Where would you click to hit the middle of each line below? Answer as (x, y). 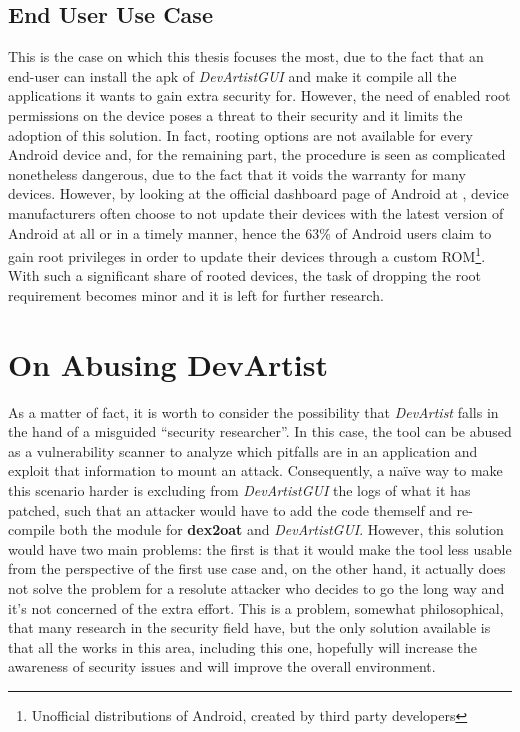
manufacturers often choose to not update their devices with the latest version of (256, 212)
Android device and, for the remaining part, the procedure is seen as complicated (257, 154)
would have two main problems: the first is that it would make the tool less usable (260, 548)
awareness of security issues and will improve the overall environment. (222, 666)
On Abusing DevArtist (168, 363)
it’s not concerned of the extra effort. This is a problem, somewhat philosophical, (256, 607)
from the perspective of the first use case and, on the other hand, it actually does (257, 568)
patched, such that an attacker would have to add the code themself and (230, 509)
